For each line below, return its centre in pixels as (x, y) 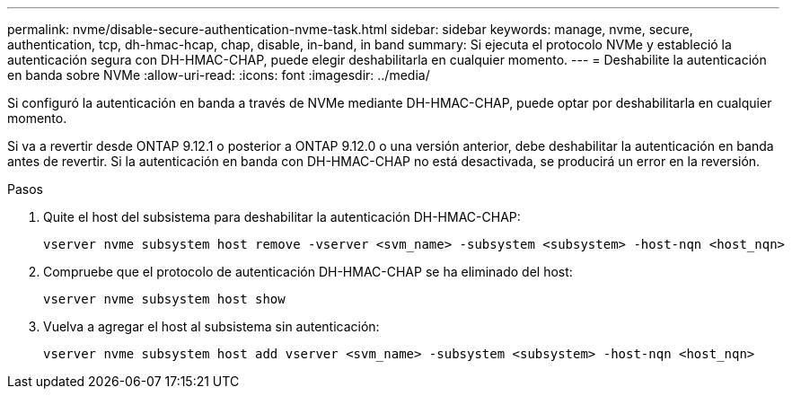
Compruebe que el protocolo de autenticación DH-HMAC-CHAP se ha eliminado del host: (308, 272)
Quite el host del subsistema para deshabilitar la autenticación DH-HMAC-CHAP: (282, 217)
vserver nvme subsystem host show (164, 299)
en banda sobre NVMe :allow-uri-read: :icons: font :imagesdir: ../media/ (219, 75)
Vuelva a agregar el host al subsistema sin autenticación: (211, 326)
